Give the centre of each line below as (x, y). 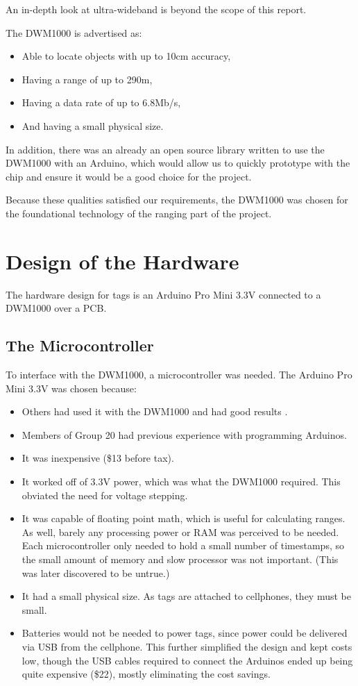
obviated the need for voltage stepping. (105, 495)
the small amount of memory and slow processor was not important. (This (180, 559)
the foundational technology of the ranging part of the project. (139, 213)
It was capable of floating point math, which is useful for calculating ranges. (184, 518)
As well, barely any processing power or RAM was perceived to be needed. (180, 532)
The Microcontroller (80, 345)
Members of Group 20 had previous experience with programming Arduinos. (184, 434)
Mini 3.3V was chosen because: (71, 388)
